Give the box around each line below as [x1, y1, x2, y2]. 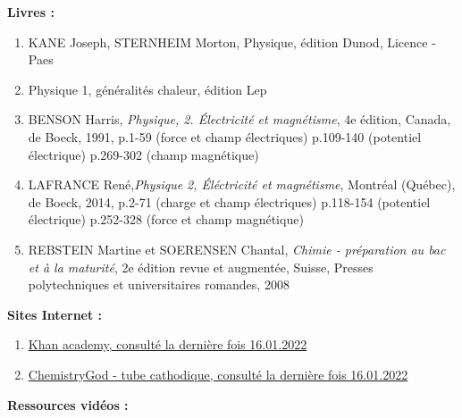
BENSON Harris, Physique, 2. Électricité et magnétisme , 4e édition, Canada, [28, 110, 451, 129]
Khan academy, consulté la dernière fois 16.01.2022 [28, 335, 307, 354]
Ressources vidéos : [7, 395, 129, 414]
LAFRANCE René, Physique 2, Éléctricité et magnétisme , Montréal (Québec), [28, 175, 456, 194]
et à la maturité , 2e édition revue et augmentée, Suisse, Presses [28, 257, 374, 276]
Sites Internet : [7, 305, 103, 323]
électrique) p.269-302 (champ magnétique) [28, 145, 259, 163]
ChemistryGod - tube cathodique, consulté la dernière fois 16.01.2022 [28, 364, 408, 383]
